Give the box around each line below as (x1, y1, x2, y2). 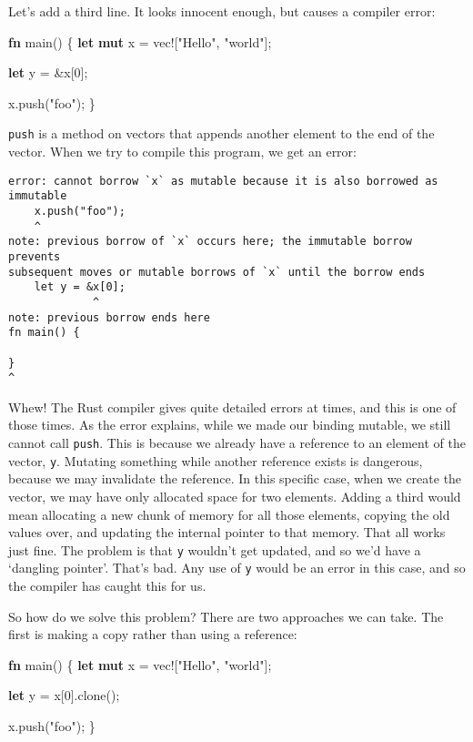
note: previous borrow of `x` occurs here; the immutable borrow (8, 235, 412, 249)
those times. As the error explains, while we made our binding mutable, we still (8, 415, 451, 434)
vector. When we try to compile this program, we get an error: (8, 142, 357, 161)
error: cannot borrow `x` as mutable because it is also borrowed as (8, 174, 438, 188)
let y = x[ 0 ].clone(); (8, 686, 120, 705)
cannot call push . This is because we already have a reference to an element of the (8, 433, 466, 452)
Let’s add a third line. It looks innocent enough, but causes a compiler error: (8, 2, 436, 20)
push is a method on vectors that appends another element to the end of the (8, 124, 435, 143)
